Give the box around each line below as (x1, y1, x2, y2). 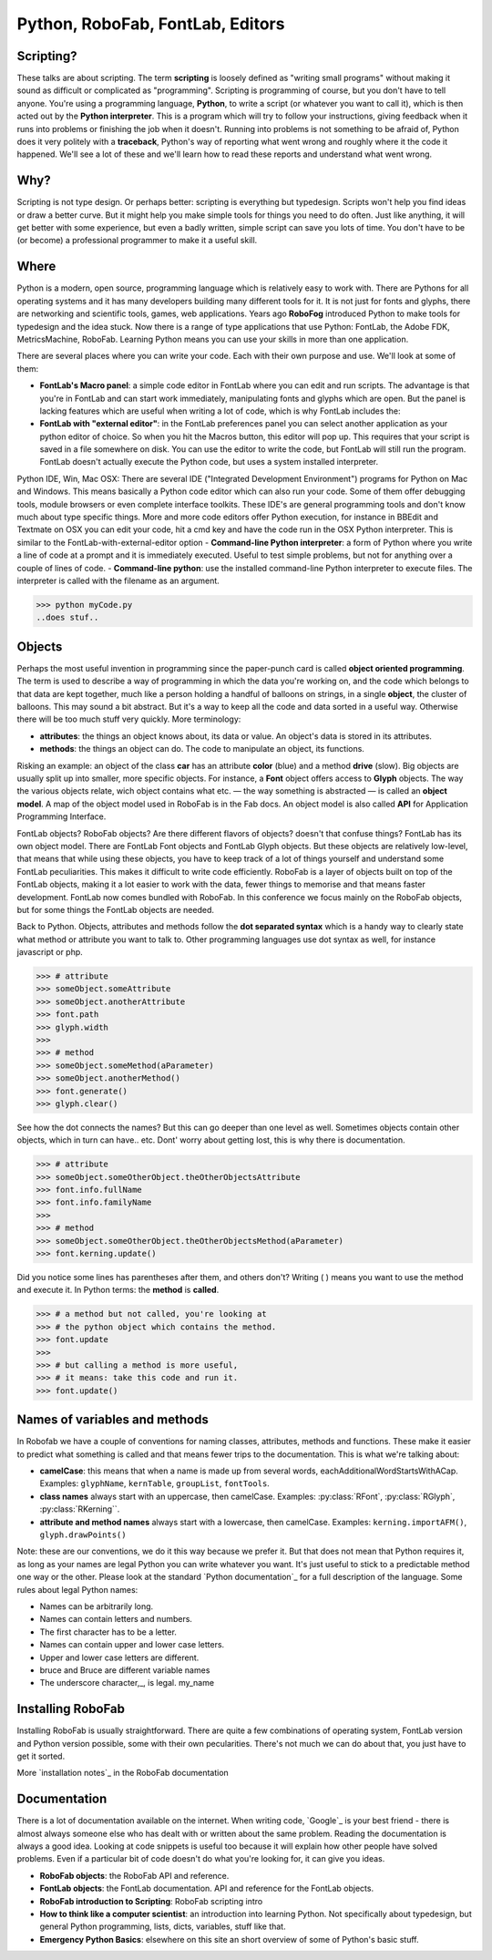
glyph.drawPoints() (39, 1529, 127, 1540)
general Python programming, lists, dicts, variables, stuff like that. (39, 1921, 286, 1932)
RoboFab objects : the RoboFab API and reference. (39, 1870, 230, 1881)
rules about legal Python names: (16, 1584, 138, 1595)
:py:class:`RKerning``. (39, 1503, 120, 1514)
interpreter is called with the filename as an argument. (16, 575, 220, 586)
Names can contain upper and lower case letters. (39, 1639, 225, 1650)
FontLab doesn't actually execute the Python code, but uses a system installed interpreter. (39, 457, 379, 467)
